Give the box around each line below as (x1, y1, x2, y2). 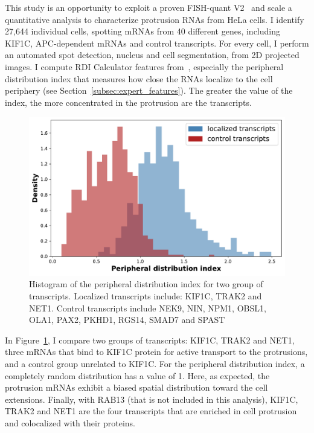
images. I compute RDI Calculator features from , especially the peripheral (5, 60, 284, 73)
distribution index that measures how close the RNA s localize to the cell (5, 72, 273, 85)
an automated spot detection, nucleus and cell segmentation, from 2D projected (5, 48, 300, 61)
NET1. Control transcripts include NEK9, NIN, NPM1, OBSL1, (29, 301, 266, 314)
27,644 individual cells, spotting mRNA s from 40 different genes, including (5, 25, 281, 37)
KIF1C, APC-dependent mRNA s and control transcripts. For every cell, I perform (5, 36, 309, 49)
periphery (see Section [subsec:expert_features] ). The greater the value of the (5, 84, 293, 97)
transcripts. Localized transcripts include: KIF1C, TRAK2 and (29, 290, 262, 302)
